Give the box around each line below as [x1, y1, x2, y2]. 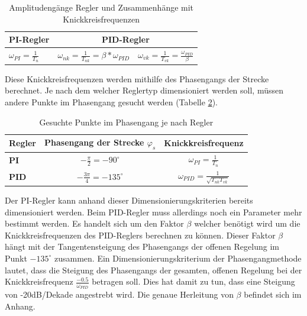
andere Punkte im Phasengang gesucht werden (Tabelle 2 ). [5, 96, 218, 108]
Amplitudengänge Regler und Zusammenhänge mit [9, 1, 194, 13]
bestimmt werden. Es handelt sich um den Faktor [5, 217, 184, 230]
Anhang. [5, 299, 35, 312]
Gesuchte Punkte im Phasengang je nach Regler [39, 115, 214, 128]
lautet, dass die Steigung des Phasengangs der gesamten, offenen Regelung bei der [5, 263, 302, 276]
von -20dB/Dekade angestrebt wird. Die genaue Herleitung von [5, 288, 234, 301]
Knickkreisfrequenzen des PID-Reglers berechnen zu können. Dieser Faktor [5, 228, 276, 241]
